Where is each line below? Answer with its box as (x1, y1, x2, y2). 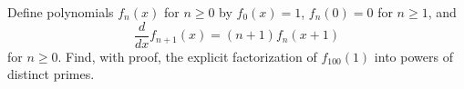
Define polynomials (7, 3, 114, 21)
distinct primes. (7, 64, 95, 84)
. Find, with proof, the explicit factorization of (57, 46, 317, 65)
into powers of (374, 46, 453, 65)
